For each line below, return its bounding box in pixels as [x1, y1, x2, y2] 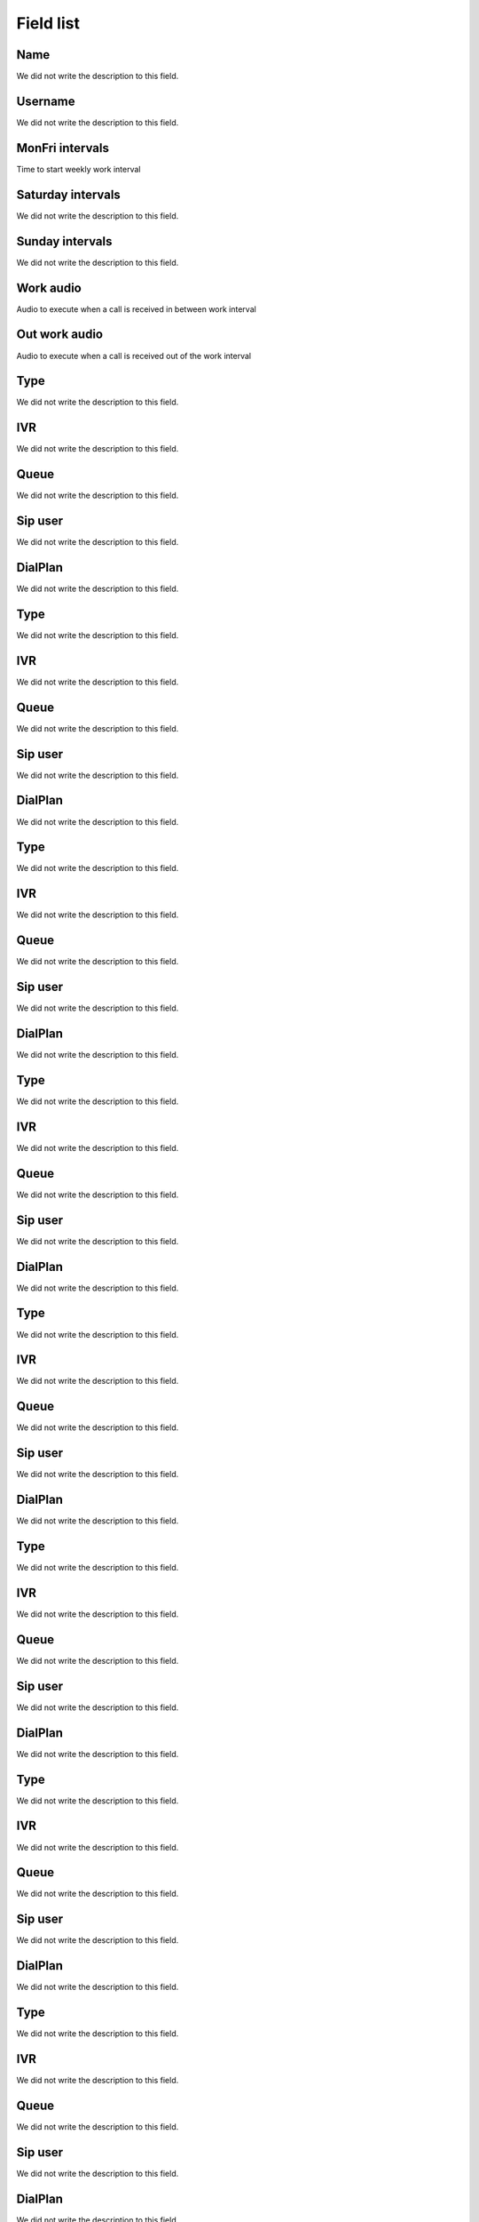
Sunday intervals [16, 234, 113, 249]
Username [16, 93, 75, 108]
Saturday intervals [16, 187, 122, 202]
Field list [16, 13, 80, 33]
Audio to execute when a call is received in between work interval [16, 303, 256, 315]
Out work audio [16, 327, 104, 342]
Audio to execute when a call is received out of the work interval [16, 350, 252, 361]
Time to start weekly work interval [16, 164, 141, 174]
